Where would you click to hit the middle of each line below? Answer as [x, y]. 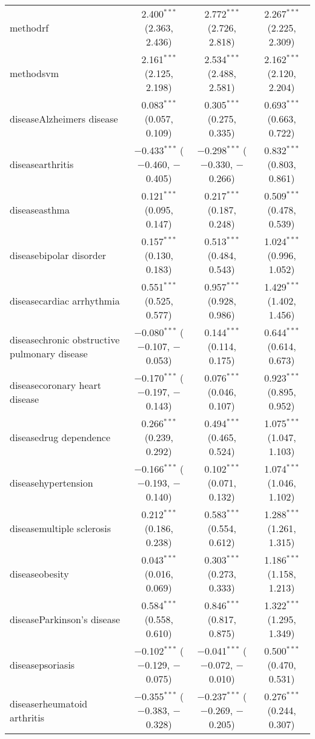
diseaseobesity [39, 574]
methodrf [29, 28]
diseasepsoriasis [42, 665]
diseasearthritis [42, 164]
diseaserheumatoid [49, 703]
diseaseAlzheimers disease [64, 119]
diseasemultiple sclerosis [61, 528]
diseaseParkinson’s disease [65, 619]
